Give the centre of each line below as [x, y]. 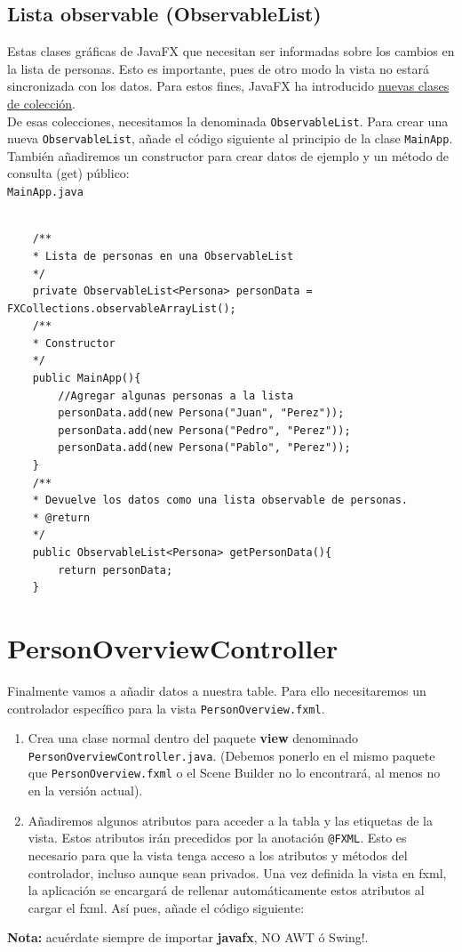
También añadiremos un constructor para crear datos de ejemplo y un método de [228, 155]
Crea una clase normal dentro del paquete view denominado [193, 738]
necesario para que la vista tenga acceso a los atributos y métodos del [218, 855]
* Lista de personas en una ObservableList [163, 256]
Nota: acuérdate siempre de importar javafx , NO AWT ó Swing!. [188, 937]
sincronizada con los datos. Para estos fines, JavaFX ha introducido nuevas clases [228, 86]
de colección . [41, 103]
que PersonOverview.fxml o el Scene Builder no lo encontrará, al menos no [234, 773]
